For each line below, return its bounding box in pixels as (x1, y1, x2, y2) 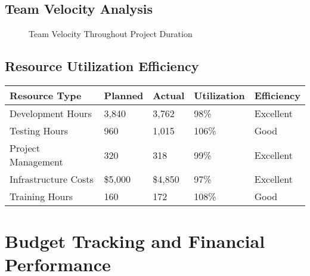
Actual (153, 88, 185, 102)
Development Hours (10, 106, 92, 120)
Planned (104, 88, 144, 102)
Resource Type (10, 88, 82, 102)
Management (10, 155, 63, 168)
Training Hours (10, 189, 73, 203)
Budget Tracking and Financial (5, 229, 265, 253)
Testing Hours (10, 124, 69, 137)
